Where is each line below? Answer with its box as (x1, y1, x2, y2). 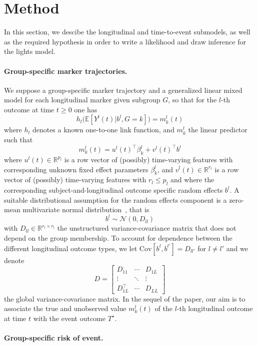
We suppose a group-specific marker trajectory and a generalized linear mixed (4, 84, 242, 95)
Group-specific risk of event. (4, 333, 103, 343)
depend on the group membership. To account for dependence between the (4, 233, 232, 243)
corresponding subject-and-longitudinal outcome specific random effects (4, 185, 223, 195)
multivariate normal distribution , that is (22, 204, 149, 215)
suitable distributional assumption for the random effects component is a (4, 194, 227, 205)
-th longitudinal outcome (176, 303, 253, 314)
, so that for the (168, 94, 217, 105)
